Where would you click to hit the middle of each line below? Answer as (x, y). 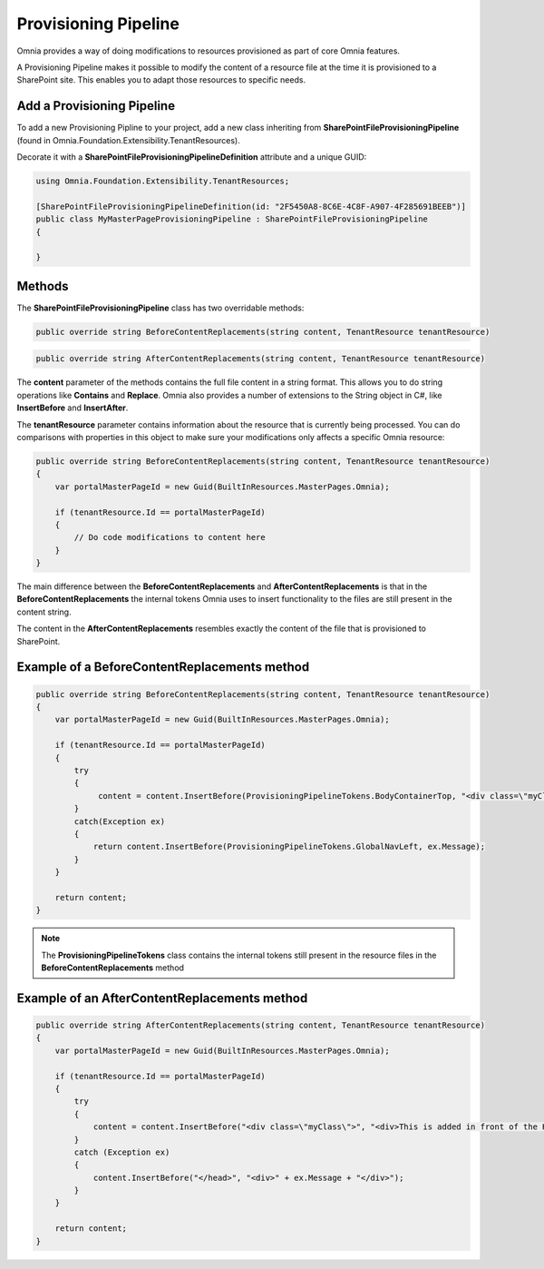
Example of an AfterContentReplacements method (162, 998)
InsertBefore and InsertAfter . (73, 408)
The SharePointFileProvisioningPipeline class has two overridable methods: (160, 308)
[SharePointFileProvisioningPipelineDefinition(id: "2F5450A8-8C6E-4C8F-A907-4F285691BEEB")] (251, 206)
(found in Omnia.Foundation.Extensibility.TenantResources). (128, 140)
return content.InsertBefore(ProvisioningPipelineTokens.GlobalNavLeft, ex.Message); (289, 847)
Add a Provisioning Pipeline (96, 106)
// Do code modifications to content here (170, 537)
